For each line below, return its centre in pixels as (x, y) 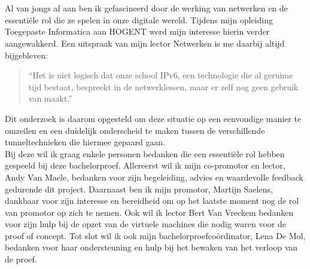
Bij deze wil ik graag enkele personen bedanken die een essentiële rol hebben (145, 153)
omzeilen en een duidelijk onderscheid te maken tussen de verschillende (135, 130)
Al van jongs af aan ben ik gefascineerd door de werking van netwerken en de (146, 8)
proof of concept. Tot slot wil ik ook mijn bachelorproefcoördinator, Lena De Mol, (155, 235)
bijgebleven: (26, 55)
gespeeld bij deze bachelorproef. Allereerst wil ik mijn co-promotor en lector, (145, 165)
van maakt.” (50, 98)
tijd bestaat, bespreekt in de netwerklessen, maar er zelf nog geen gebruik (163, 86)
